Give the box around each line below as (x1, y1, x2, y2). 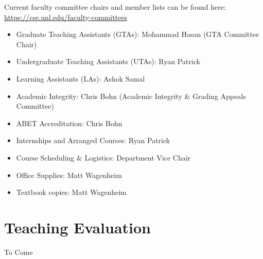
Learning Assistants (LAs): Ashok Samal (16, 73, 145, 84)
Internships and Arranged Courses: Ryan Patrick (16, 135, 170, 146)
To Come (4, 246, 33, 257)
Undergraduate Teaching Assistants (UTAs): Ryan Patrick (16, 56, 200, 67)
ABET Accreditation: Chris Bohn (16, 117, 122, 128)
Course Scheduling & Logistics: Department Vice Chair (16, 152, 191, 163)
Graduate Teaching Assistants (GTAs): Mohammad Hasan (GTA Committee (16, 29, 259, 39)
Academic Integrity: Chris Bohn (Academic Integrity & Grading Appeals (16, 90, 246, 101)
